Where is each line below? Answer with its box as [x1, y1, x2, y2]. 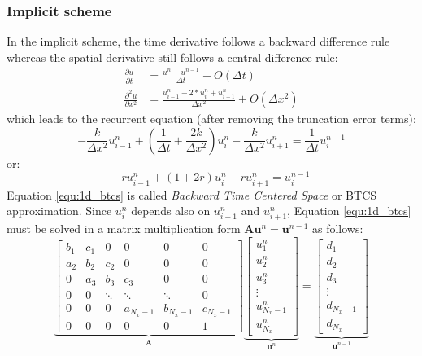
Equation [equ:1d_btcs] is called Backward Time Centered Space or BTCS [7, 186, 377, 203]
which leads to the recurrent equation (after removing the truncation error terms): [7, 110, 416, 127]
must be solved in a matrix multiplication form [7, 220, 241, 237]
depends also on [131, 202, 211, 219]
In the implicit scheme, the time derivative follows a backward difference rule [7, 33, 390, 50]
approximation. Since [7, 202, 112, 219]
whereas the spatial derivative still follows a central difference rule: [7, 48, 338, 65]
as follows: [312, 220, 363, 237]
